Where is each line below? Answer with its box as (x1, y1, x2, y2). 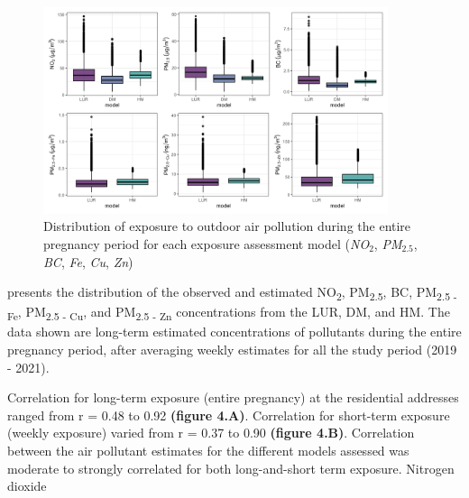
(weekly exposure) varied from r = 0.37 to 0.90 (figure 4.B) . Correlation (7, 423, 415, 442)
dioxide (7, 476, 47, 495)
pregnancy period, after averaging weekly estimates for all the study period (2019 (7, 340, 457, 359)
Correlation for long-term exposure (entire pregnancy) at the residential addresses (7, 388, 459, 407)
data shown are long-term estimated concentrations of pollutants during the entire (7, 322, 462, 341)
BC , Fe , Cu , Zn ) (43, 252, 133, 271)
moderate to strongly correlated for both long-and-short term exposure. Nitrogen (7, 458, 455, 477)
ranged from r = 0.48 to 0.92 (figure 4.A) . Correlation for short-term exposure (7, 405, 450, 424)
